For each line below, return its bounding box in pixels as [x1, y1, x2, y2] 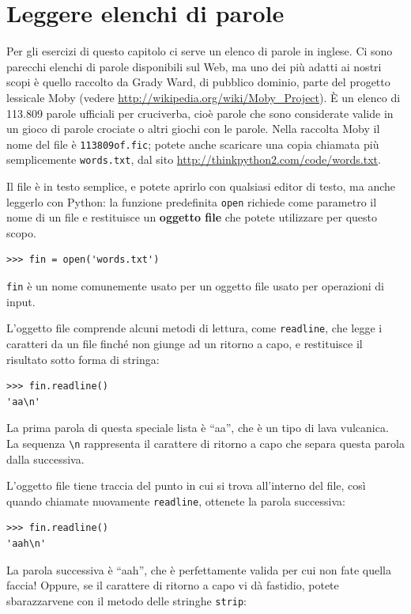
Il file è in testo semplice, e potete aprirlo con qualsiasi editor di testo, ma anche [6, 178, 396, 194]
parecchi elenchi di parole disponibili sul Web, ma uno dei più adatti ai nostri [6, 58, 382, 74]
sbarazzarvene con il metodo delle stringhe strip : [6, 592, 247, 608]
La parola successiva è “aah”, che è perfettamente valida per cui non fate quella [6, 561, 391, 578]
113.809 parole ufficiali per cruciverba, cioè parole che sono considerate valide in [6, 104, 394, 121]
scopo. [6, 224, 36, 241]
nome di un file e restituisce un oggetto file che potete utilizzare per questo [6, 209, 378, 226]
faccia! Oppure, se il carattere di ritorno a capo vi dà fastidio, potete [6, 577, 339, 593]
